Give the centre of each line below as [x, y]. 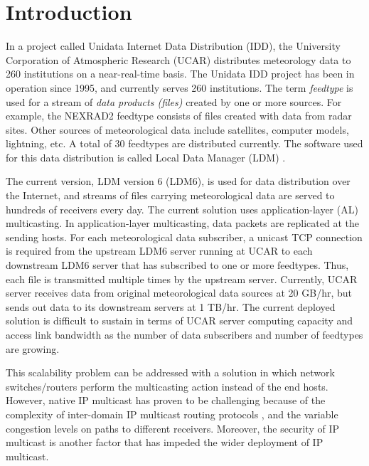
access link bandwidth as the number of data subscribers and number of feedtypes [184, 334]
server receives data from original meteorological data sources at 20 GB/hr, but [179, 293]
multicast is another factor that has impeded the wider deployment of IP [165, 442]
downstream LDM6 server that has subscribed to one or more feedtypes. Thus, [177, 265]
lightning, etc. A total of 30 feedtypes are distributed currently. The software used [184, 143]
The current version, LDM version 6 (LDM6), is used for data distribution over [178, 181]
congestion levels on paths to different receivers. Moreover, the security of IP [172, 428]
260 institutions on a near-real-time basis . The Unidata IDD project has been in [180, 74]
